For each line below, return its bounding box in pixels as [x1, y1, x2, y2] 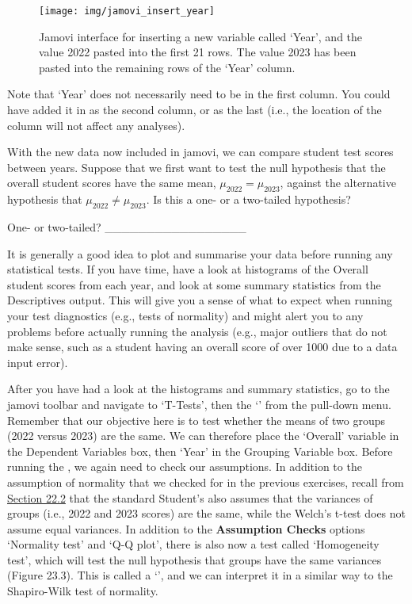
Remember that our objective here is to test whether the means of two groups [7, 411, 386, 428]
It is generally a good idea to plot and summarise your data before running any [7, 245, 393, 262]
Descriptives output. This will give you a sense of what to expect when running [7, 292, 392, 308]
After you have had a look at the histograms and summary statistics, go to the [7, 380, 390, 397]
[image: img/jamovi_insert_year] [39, 6, 215, 17]
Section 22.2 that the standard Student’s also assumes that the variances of [7, 489, 373, 506]
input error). [7, 354, 68, 370]
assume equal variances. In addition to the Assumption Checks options [7, 520, 365, 537]
